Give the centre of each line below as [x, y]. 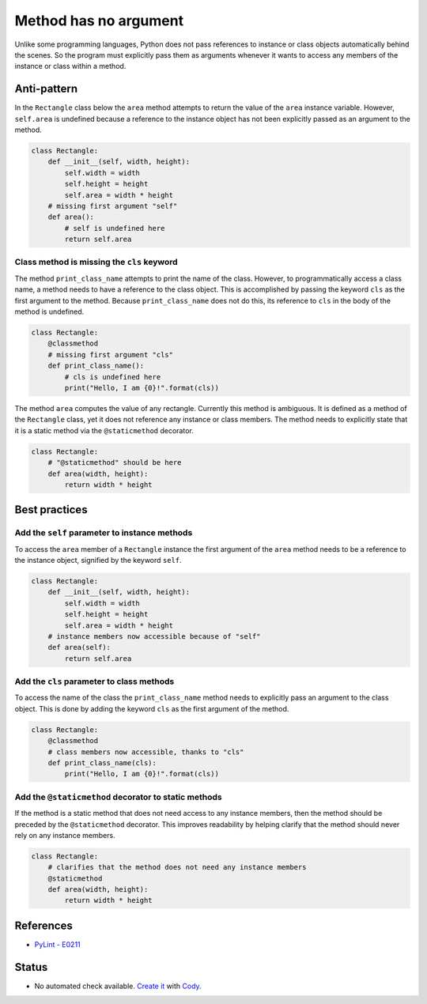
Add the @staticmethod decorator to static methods [118, 797]
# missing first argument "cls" [111, 355]
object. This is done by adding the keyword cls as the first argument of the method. [152, 708]
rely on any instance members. [65, 835]
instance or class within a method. [70, 66]
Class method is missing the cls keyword [96, 262]
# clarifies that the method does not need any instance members [177, 867]
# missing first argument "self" [113, 206]
